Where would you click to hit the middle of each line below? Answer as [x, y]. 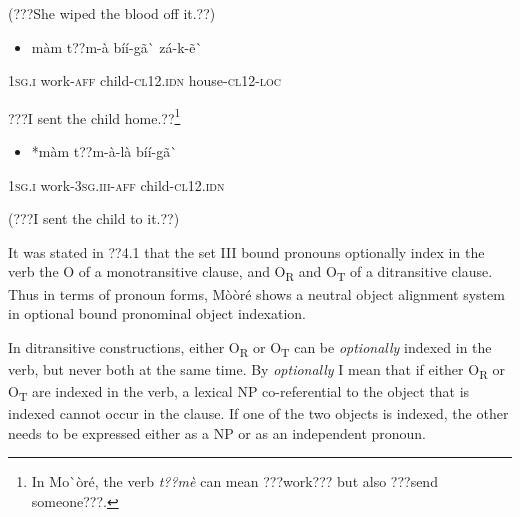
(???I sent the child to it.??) [94, 218]
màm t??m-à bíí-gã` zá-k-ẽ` [117, 46]
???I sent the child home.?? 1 [94, 116]
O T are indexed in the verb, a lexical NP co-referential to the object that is [239, 392]
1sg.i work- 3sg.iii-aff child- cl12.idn [116, 184]
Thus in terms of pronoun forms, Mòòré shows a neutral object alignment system [256, 293]
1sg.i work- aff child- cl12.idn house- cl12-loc [145, 80]
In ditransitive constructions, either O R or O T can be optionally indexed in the [250, 348]
